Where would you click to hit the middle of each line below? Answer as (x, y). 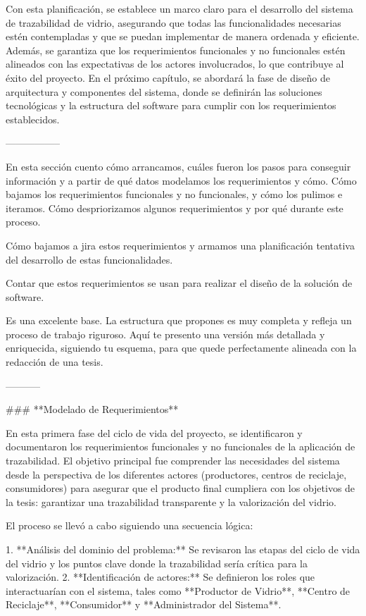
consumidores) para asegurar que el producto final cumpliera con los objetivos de (181, 488)
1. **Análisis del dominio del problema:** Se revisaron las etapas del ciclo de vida (183, 549)
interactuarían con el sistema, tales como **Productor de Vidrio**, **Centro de (178, 590)
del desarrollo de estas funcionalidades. (89, 259)
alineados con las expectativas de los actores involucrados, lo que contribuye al (175, 64)
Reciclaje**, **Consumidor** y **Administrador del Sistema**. (144, 604)
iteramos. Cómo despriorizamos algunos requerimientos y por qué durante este (175, 208)
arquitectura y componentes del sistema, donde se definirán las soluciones (164, 91)
